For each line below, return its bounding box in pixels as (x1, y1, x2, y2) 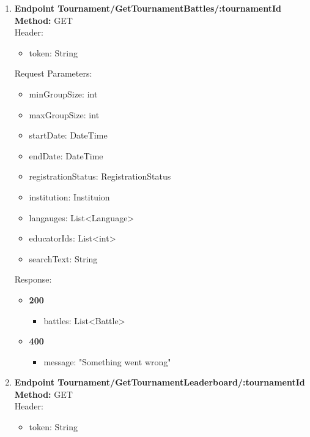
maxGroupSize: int (29, 108, 100, 121)
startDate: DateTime (29, 129, 108, 142)
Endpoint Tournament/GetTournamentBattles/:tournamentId (14, 2, 282, 14)
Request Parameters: (14, 67, 92, 80)
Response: (14, 273, 52, 286)
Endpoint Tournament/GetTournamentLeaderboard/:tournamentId (14, 376, 305, 389)
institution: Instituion (29, 190, 110, 203)
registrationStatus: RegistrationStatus (29, 170, 171, 183)
